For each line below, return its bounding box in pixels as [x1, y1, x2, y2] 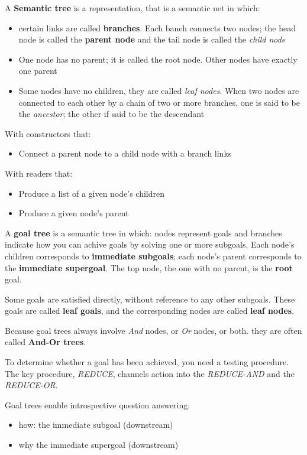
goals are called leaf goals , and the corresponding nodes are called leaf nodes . [5, 304, 295, 317]
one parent [18, 64, 57, 77]
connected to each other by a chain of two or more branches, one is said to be [18, 96, 300, 108]
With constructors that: [5, 127, 91, 139]
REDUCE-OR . [5, 379, 58, 391]
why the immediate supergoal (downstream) [18, 438, 179, 451]
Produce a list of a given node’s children [18, 187, 165, 199]
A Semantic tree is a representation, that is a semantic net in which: [5, 2, 260, 14]
